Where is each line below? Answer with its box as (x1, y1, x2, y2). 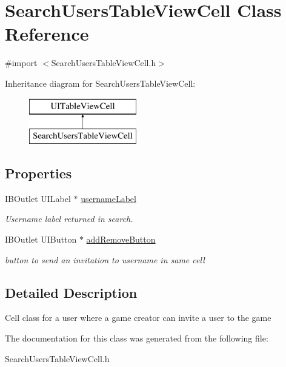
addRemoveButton (86, 233, 156, 246)
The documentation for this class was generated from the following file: (5, 332, 268, 345)
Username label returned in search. (5, 212, 133, 225)
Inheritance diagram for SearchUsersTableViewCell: (5, 76, 196, 89)
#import (5, 56, 38, 69)
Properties (5, 164, 72, 183)
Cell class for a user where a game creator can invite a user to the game (5, 311, 271, 324)
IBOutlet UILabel (5, 192, 71, 204)
